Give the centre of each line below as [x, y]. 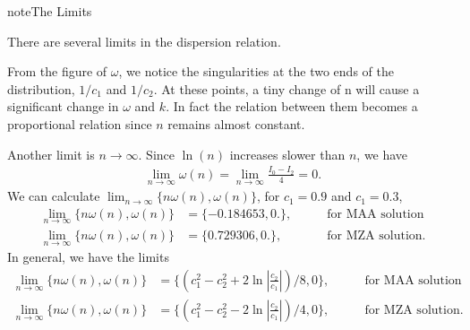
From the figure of [57, 71]
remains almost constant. [236, 123]
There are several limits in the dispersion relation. [144, 41]
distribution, [41, 88]
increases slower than [287, 154]
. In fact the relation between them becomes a [292, 106]
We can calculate [54, 196]
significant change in [63, 106]
